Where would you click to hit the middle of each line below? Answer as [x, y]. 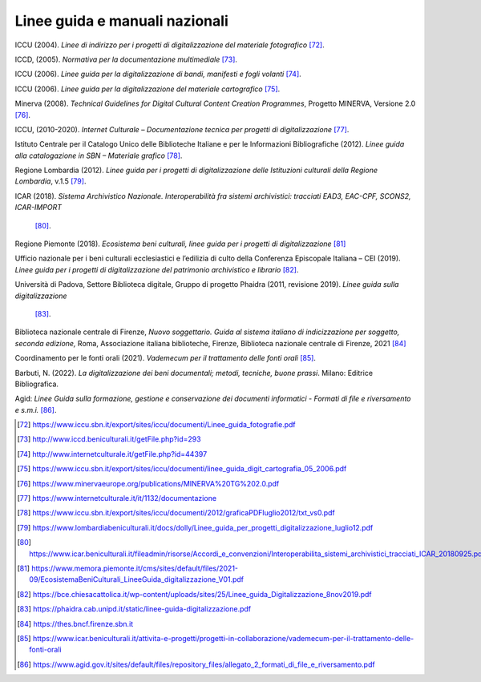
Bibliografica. [37, 384]
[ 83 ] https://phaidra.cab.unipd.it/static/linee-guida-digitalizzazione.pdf [134, 609]
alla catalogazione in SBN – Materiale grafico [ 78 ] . [99, 155]
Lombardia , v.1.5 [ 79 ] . [51, 181]
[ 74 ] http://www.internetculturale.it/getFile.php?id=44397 [112, 454]
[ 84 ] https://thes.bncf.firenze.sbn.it [75, 623]
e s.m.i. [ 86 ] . [36, 410]
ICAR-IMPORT [38, 208]
